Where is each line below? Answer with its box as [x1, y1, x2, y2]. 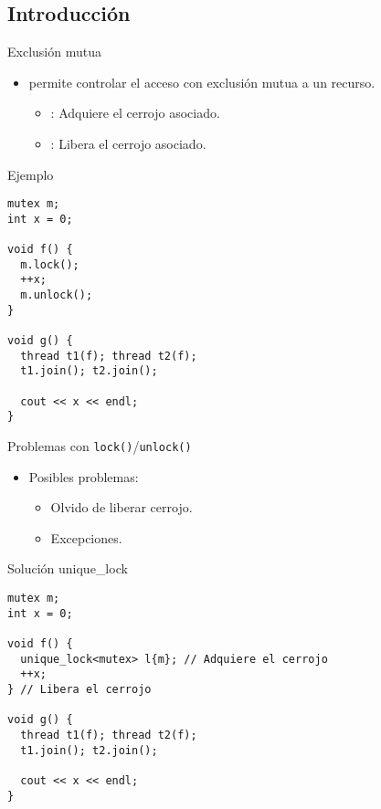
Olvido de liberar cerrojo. [50, 498, 193, 517]
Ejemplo [7, 164, 54, 184]
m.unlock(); [20, 289, 93, 302]
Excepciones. [50, 528, 122, 547]
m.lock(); [20, 257, 79, 271]
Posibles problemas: [28, 467, 139, 486]
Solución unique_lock [7, 559, 128, 578]
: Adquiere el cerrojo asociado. [50, 103, 220, 122]
